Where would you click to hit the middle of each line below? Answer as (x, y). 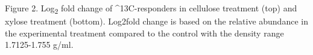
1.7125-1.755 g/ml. (39, 45)
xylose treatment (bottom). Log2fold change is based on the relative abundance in (156, 21)
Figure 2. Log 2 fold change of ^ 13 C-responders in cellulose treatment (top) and (151, 9)
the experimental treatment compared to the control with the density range (144, 33)
